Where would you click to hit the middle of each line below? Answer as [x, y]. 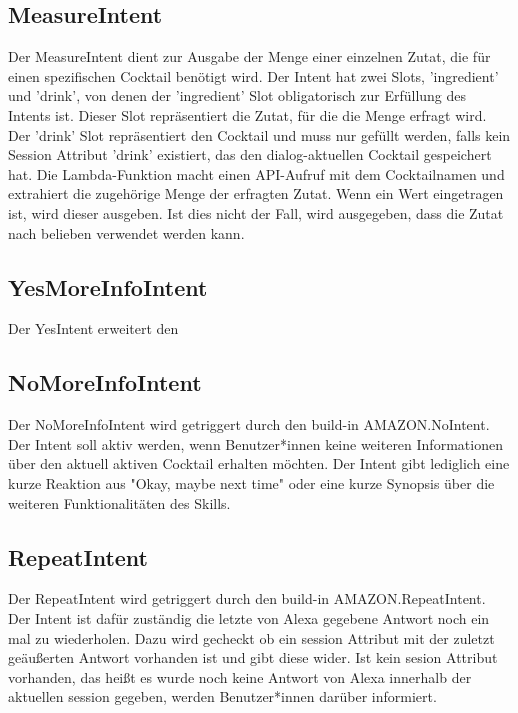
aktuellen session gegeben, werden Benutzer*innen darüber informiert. [222, 696]
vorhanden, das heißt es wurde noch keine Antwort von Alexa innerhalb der [240, 676]
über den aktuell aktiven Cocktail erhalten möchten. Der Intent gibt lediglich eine [259, 463]
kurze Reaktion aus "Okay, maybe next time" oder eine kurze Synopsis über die [251, 482]
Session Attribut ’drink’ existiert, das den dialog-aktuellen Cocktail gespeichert [250, 154]
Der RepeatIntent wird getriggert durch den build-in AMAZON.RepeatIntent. [247, 598]
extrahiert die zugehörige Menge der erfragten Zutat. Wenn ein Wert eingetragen [256, 193]
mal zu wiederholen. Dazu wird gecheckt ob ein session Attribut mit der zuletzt [251, 637]
